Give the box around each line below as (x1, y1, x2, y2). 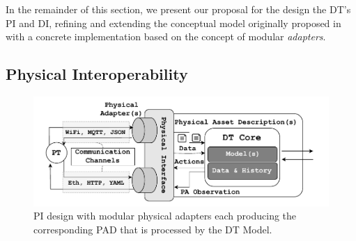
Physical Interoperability (6, 63, 188, 85)
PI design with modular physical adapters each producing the (33, 208, 297, 223)
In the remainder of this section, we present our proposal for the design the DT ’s (6, 2, 351, 16)
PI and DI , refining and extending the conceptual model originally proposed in (6, 15, 341, 30)
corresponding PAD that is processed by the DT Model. (33, 222, 272, 236)
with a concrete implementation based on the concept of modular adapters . (6, 29, 326, 44)
